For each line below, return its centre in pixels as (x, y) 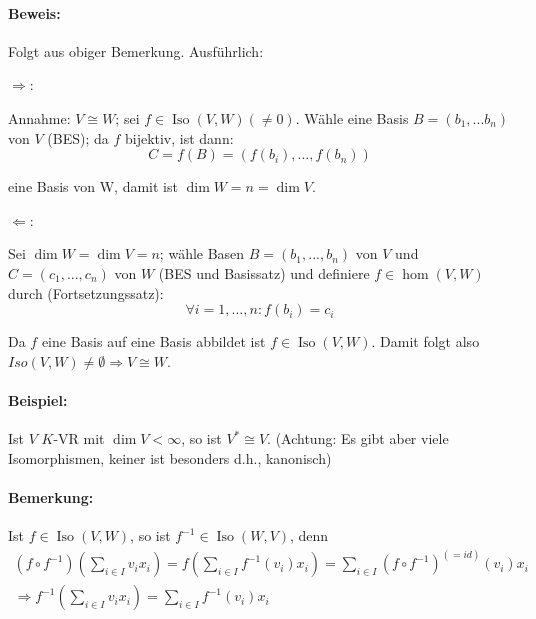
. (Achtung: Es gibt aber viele (358, 438)
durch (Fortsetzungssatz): (86, 292)
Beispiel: (38, 399)
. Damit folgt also (425, 341)
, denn (309, 535)
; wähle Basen (202, 253)
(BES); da (78, 137)
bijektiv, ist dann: (179, 137)
